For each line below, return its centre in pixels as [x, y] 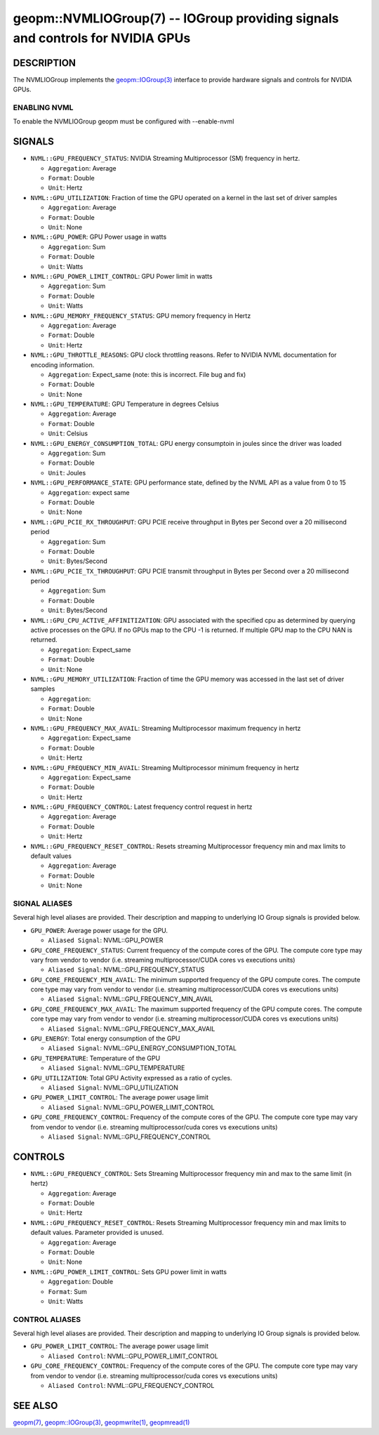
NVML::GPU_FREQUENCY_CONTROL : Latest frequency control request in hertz [141, 807]
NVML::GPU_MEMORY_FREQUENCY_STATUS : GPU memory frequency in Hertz [141, 315]
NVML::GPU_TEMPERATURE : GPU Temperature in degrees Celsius [125, 404]
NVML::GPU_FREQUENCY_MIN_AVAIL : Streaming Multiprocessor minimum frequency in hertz [165, 767]
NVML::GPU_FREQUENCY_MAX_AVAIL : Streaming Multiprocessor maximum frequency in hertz [166, 728]
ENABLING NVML [43, 107]
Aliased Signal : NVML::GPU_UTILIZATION [113, 1087]
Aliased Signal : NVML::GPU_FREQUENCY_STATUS [126, 970]
